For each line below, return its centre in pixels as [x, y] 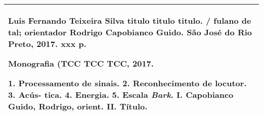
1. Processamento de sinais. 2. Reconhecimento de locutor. [127, 83]
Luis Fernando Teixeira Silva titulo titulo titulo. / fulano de [130, 20]
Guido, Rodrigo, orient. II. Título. [78, 106]
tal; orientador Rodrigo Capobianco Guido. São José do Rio [130, 32]
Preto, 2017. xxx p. [47, 44]
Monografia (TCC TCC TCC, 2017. [81, 63]
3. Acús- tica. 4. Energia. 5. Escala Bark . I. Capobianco [121, 95]
